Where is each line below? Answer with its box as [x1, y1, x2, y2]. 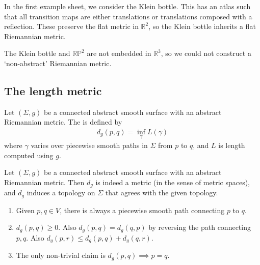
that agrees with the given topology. [105, 187, 218, 198]
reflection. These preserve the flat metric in [4, 21, 139, 32]
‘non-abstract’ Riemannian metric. [4, 57, 112, 68]
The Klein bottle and [4, 48, 70, 58]
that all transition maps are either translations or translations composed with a [4, 11, 252, 21]
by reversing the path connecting [148, 222, 251, 232]
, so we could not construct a [161, 48, 251, 58]
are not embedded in [87, 48, 151, 58]
